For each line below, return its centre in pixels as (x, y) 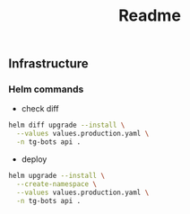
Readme (150, 16)
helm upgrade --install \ (56, 176)
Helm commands (46, 89)
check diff (40, 109)
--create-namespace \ (57, 184)
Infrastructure (48, 64)
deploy (34, 159)
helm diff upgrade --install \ (67, 125)
